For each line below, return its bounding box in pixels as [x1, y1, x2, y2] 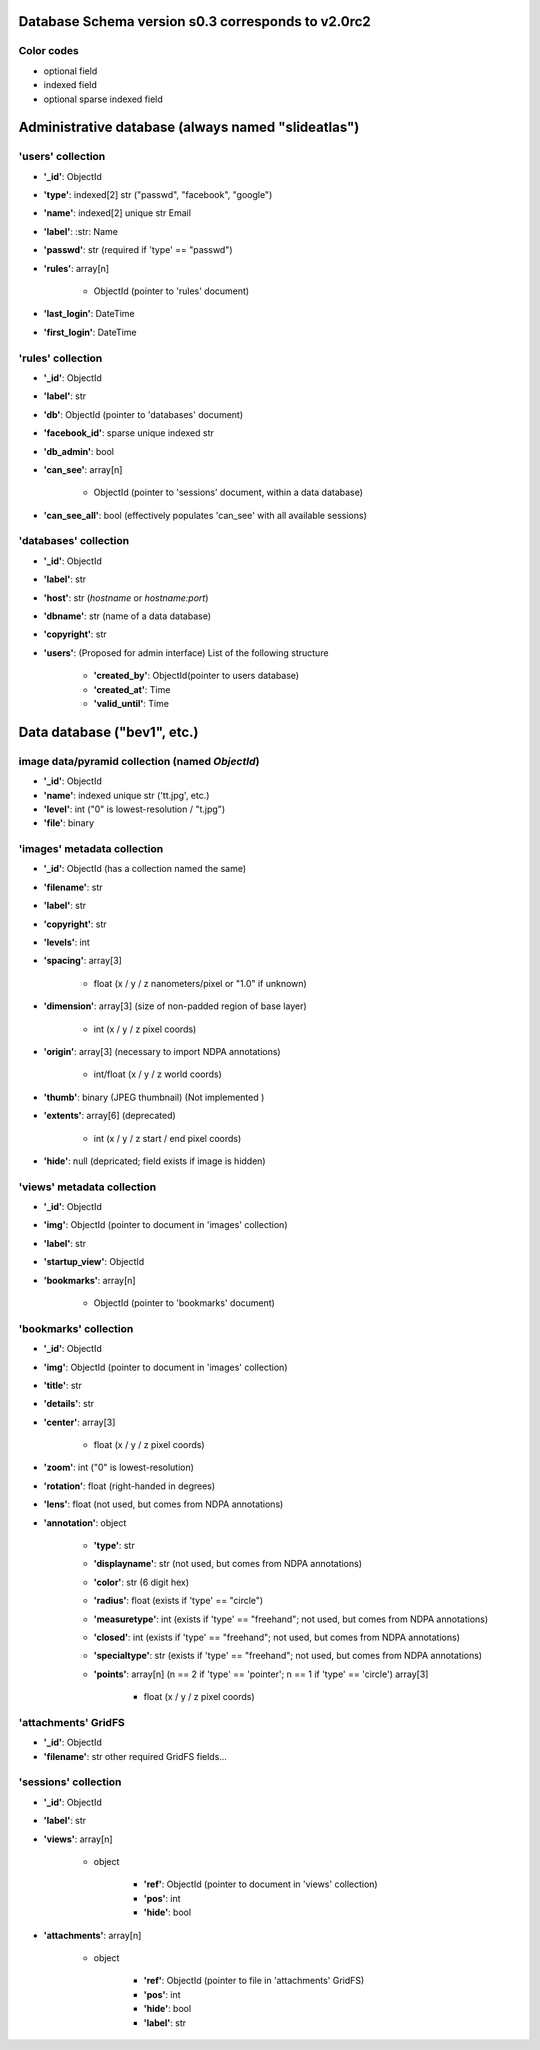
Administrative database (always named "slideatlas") [18, 119, 360, 136]
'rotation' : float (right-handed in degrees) [43, 1480, 216, 1492]
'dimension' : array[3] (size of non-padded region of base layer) [43, 1000, 307, 1012]
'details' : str [43, 1398, 95, 1410]
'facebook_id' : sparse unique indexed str [43, 427, 215, 439]
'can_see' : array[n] [43, 463, 123, 475]
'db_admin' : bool [43, 445, 115, 457]
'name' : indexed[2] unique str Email [43, 207, 192, 219]
